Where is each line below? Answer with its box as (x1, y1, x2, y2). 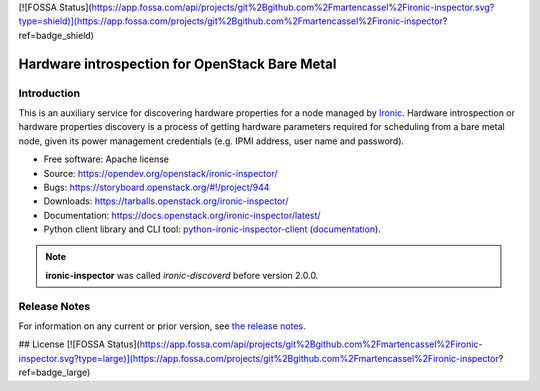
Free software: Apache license (43, 153, 170, 165)
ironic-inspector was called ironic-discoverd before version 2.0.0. (45, 269, 319, 281)
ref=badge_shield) (18, 29, 95, 41)
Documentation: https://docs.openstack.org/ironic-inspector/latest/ (43, 209, 321, 221)
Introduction (18, 86, 80, 100)
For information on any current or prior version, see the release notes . (18, 320, 306, 332)
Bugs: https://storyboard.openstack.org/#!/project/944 (43, 181, 270, 193)
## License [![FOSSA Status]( (18, 338, 140, 350)
